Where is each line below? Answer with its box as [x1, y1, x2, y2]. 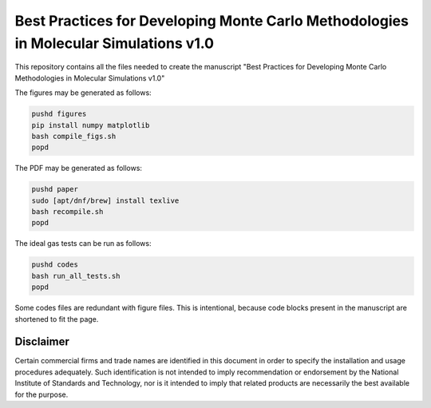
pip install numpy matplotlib [31, 121, 150, 129]
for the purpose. [14, 390, 69, 399]
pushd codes [31, 260, 79, 269]
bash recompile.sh [31, 208, 104, 216]
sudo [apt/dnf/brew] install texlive [31, 196, 180, 205]
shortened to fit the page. [14, 314, 99, 323]
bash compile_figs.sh [31, 132, 117, 141]
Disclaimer [14, 335, 69, 349]
